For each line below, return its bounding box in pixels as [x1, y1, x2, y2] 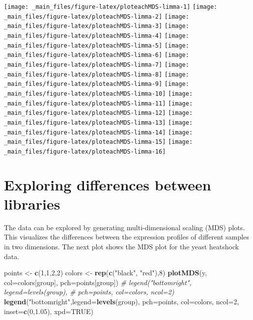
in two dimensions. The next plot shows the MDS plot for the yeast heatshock [4, 241, 239, 251]
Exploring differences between [4, 174, 211, 194]
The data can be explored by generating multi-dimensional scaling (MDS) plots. [4, 222, 245, 232]
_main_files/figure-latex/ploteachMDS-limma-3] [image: [4, 23, 189, 30]
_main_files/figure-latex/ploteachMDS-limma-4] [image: [4, 32, 189, 39]
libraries [4, 193, 60, 213]
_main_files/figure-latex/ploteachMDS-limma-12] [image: [4, 109, 193, 117]
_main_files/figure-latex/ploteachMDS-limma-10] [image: [4, 90, 193, 97]
